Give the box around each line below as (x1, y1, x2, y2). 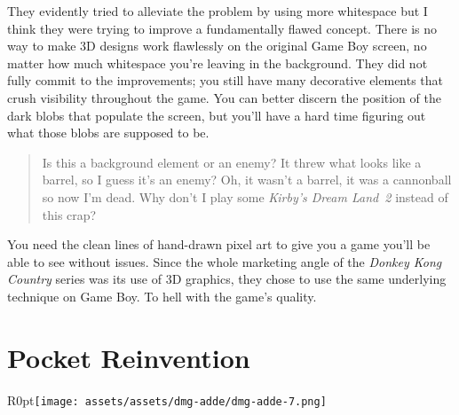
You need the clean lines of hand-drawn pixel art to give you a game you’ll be (7, 235, 431, 254)
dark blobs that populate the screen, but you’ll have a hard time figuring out (7, 106, 426, 124)
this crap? (42, 205, 97, 223)
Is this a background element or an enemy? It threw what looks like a (42, 153, 422, 171)
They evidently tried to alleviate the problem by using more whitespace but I (7, 2, 428, 20)
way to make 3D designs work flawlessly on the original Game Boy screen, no (7, 36, 427, 55)
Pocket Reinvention (7, 339, 250, 375)
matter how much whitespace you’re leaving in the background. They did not (7, 53, 428, 72)
